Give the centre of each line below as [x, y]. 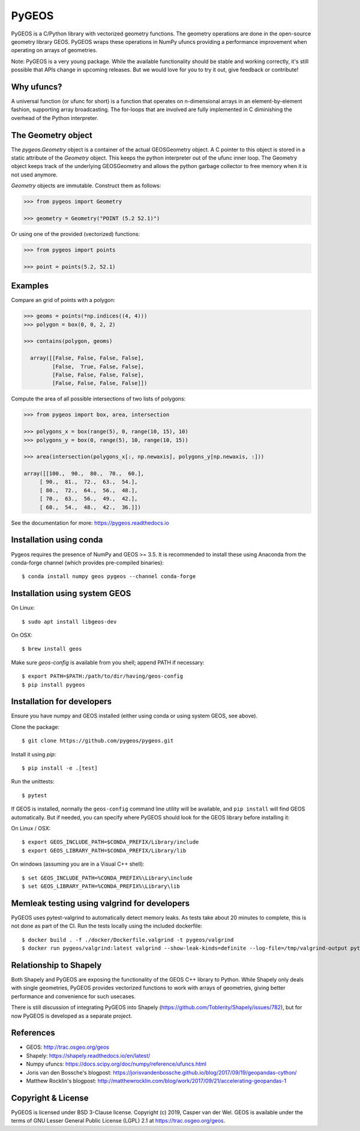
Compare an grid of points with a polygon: [63, 300]
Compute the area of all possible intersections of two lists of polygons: [98, 399]
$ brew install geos [52, 649]
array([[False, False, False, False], [87, 358]
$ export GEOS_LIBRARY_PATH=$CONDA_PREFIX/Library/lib [104, 850]
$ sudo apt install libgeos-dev [69, 622]
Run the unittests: [33, 782]
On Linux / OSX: [31, 828]
